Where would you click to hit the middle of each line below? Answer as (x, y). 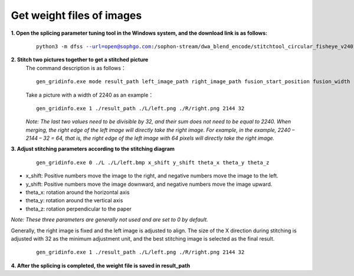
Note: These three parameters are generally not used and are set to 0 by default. (110, 220)
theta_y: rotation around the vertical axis (74, 201)
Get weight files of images (76, 15)
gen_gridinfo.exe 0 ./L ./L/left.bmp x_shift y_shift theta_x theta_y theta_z (153, 162)
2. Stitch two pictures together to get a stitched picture (80, 60)
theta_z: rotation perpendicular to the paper (79, 209)
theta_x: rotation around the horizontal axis (78, 192)
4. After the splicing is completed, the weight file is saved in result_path (101, 265)
